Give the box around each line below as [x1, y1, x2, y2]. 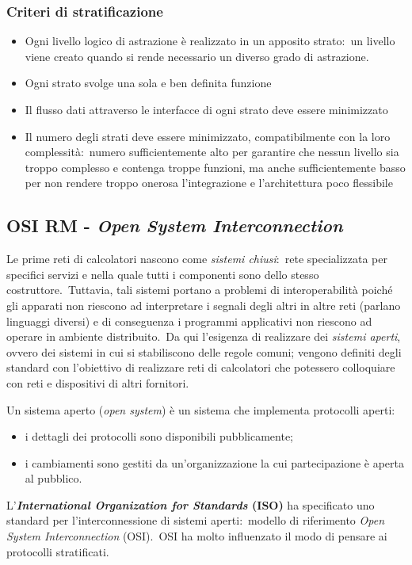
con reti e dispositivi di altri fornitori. [6, 374, 189, 391]
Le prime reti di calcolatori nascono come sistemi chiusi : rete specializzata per [6, 250, 387, 267]
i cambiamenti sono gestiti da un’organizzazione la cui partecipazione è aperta [25, 454, 404, 471]
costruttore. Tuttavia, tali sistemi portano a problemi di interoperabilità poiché [6, 281, 393, 298]
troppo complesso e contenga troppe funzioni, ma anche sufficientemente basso [25, 158, 406, 175]
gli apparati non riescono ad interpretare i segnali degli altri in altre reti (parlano [6, 296, 401, 313]
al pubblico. [25, 470, 82, 487]
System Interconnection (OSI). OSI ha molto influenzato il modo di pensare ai [6, 528, 387, 544]
